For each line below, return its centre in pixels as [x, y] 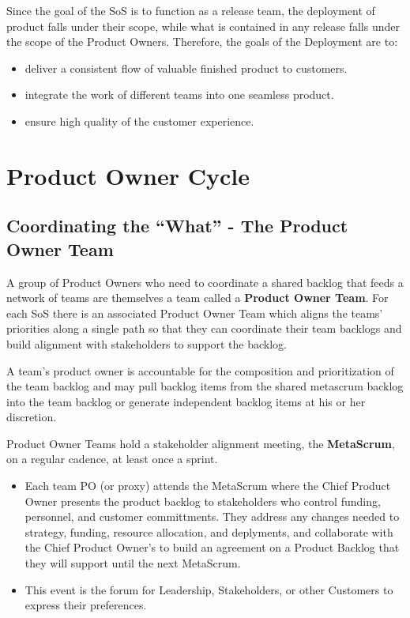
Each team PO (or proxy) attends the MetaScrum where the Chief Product [208, 486]
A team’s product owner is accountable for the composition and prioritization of [200, 370]
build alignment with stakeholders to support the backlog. [147, 343]
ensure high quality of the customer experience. [139, 121]
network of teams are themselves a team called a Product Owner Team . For [197, 298]
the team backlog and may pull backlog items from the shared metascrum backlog [205, 386]
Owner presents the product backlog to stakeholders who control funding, [203, 501]
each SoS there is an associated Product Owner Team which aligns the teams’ [195, 313]
